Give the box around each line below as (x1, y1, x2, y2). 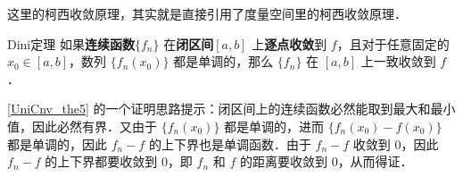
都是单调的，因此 (7, 134, 107, 153)
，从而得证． (337, 152, 413, 171)
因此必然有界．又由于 (31, 116, 157, 135)
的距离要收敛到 (239, 152, 327, 171)
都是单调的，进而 (224, 116, 325, 135)
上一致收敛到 (360, 52, 436, 71)
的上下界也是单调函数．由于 (148, 134, 311, 153)
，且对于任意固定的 (336, 34, 450, 53)
